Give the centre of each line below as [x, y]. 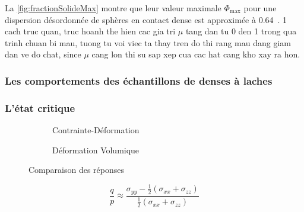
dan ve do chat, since [43, 54]
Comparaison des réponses [76, 170]
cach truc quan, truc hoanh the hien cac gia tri [90, 31]
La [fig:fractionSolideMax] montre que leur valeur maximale [113, 8]
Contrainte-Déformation [96, 130]
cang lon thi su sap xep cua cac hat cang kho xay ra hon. [196, 54]
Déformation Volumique [96, 150]
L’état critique [40, 107]
